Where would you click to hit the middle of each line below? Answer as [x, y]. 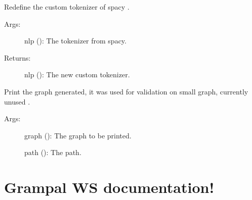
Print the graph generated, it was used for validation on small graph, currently [126, 91]
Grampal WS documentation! [109, 187]
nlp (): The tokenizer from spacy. [75, 41]
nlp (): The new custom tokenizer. [77, 74]
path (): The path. [53, 152]
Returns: [17, 57]
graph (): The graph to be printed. [78, 135]
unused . [17, 101]
